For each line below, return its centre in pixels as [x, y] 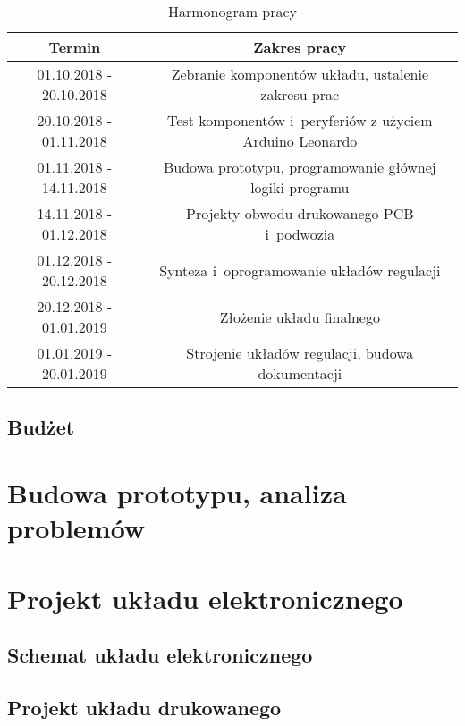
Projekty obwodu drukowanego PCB [300, 213]
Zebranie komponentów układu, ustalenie [300, 74]
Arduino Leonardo [300, 141]
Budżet [41, 427]
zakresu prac [300, 94]
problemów [76, 528]
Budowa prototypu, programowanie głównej [300, 167]
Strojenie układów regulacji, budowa [300, 353]
